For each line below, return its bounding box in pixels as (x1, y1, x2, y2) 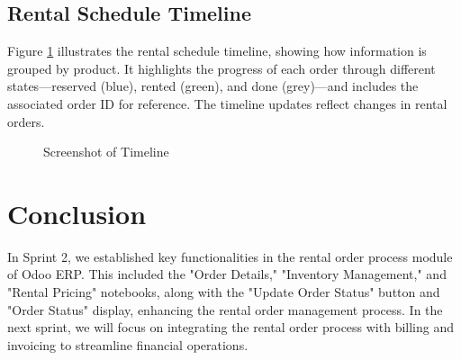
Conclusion (7, 194, 147, 231)
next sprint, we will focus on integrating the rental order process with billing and (7, 318, 455, 337)
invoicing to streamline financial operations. (7, 335, 249, 354)
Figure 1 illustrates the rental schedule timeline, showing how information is (7, 41, 427, 60)
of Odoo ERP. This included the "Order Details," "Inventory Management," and (7, 265, 447, 283)
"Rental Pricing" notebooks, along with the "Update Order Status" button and (7, 283, 440, 301)
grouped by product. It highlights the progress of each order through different (7, 58, 436, 77)
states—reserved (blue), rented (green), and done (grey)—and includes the (7, 76, 419, 95)
